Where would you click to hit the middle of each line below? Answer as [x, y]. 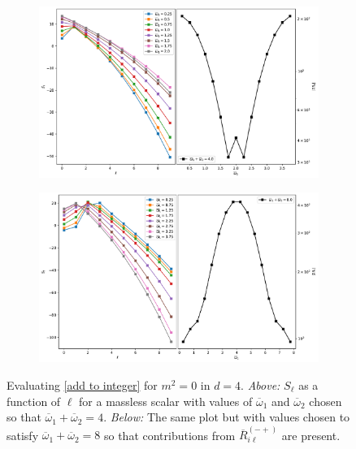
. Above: [260, 384]
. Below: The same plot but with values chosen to [227, 417]
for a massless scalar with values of [166, 401]
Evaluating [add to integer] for [82, 384]
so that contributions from [169, 435]
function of [34, 401]
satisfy [23, 435]
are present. [311, 435]
